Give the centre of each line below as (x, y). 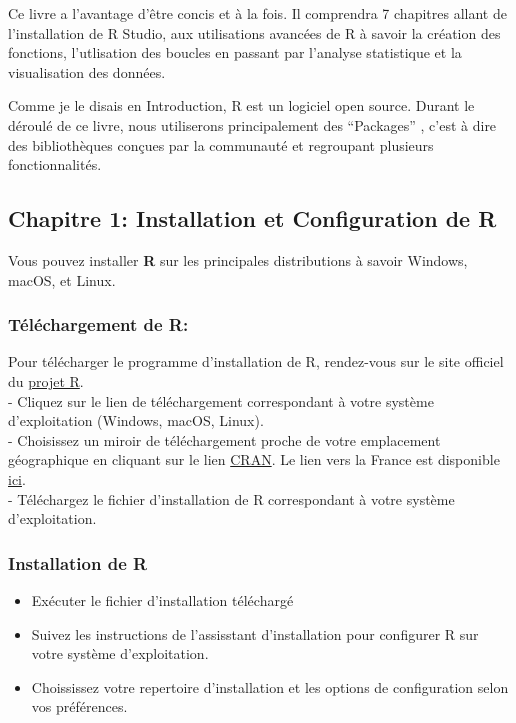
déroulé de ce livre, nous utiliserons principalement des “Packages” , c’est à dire (252, 124)
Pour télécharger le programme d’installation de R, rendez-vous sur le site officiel (256, 361)
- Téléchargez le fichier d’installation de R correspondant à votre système (231, 498)
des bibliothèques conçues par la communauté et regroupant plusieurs (221, 144)
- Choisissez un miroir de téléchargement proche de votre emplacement (224, 439)
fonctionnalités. (55, 164)
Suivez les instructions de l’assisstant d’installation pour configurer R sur (255, 633)
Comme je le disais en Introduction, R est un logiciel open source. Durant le (241, 105)
